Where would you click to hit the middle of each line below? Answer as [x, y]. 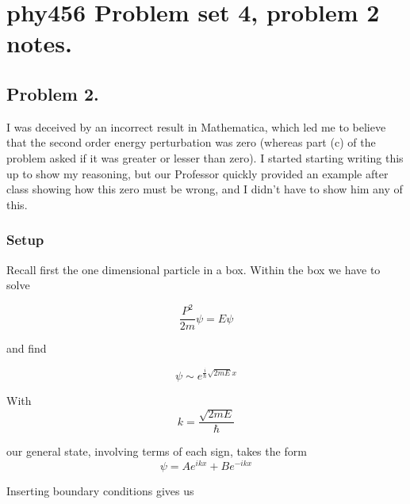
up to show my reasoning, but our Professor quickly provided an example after [197, 173]
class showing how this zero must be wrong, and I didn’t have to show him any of [205, 189]
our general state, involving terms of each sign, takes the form [157, 451]
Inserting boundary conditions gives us [100, 490]
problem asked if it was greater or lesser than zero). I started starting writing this [205, 157]
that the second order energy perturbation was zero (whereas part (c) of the [191, 142]
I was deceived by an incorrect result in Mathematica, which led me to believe [196, 126]
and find [27, 348]
